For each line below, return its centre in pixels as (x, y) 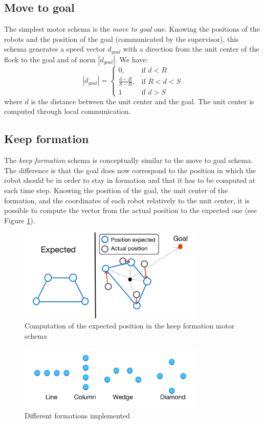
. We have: (132, 59)
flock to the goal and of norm (50, 59)
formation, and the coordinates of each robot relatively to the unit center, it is (127, 200)
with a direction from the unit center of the (191, 49)
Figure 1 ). (20, 220)
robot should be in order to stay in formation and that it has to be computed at (130, 180)
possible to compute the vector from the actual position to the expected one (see (130, 210)
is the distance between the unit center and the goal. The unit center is (142, 101)
